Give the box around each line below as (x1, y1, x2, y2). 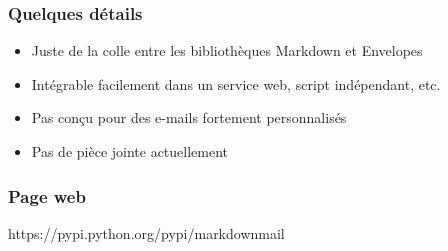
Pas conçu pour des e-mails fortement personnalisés (31, 107, 347, 128)
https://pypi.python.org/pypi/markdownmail (8, 222, 285, 243)
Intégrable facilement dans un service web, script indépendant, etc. (31, 73, 441, 94)
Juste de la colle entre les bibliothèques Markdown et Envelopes (31, 40, 423, 61)
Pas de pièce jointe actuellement (31, 141, 229, 161)
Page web (8, 183, 86, 208)
